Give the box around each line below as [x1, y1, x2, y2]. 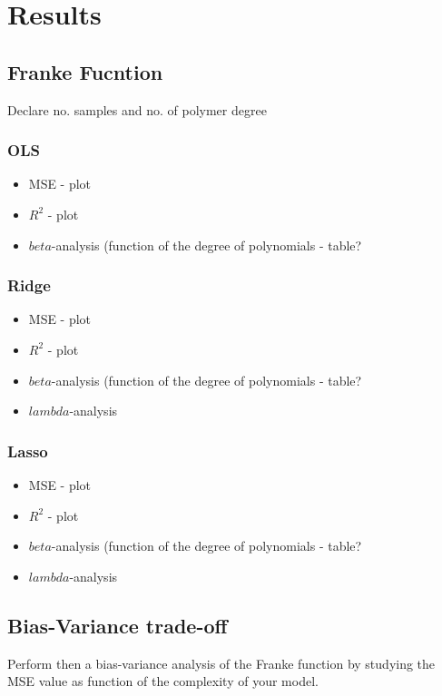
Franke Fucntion [7, 57, 163, 85]
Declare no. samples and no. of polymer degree [7, 100, 267, 119]
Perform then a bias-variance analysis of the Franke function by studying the [7, 653, 436, 672]
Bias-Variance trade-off [7, 611, 228, 639]
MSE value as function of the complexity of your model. [7, 671, 319, 691]
